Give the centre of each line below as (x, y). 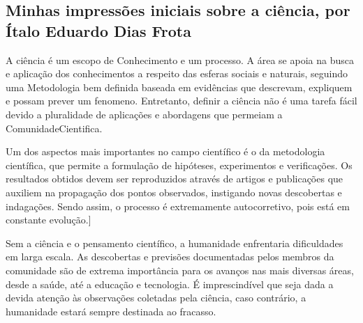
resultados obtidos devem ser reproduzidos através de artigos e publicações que (175, 179)
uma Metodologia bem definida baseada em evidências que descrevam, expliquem (179, 87)
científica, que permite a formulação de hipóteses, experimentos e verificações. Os (179, 165)
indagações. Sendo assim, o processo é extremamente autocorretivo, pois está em (178, 206)
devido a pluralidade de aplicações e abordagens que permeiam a (144, 114)
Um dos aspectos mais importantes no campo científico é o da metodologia (165, 151)
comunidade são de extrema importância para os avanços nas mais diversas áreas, (180, 270)
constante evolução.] (49, 220)
